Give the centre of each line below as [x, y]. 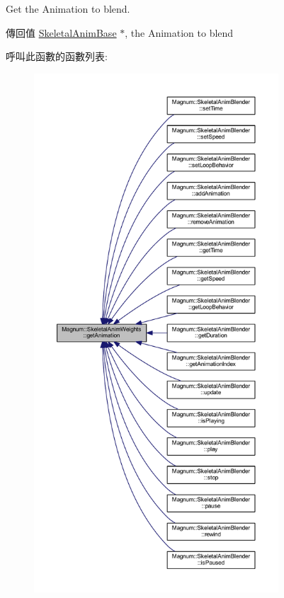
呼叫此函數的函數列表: [57, 56]
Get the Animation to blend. [68, 8]
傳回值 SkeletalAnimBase [61, 32]
